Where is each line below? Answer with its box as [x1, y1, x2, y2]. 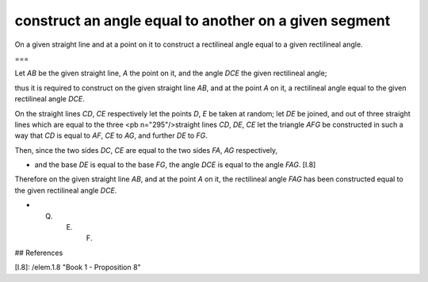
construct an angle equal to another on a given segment [14, 12, 391, 29]
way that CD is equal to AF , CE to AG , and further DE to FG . [14, 131, 208, 140]
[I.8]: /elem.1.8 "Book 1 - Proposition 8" [14, 262, 142, 272]
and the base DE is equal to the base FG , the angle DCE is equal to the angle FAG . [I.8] [34, 160, 316, 170]
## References [14, 248, 63, 257]
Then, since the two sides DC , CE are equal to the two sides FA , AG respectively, [14, 145, 278, 154]
